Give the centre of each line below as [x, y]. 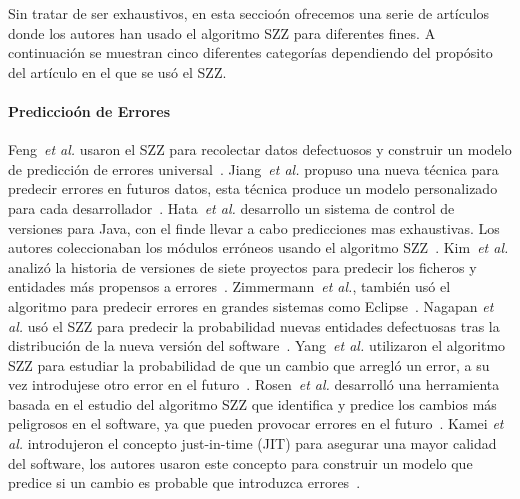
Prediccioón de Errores [89, 110]
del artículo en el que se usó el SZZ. [117, 71]
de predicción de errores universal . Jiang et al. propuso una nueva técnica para [253, 168]
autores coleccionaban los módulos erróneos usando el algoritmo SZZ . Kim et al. [258, 247]
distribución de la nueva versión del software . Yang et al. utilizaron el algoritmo [257, 345]
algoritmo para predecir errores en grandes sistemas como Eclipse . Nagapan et [251, 305]
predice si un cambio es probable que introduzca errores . [184, 482]
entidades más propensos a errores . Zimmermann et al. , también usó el [229, 286]
